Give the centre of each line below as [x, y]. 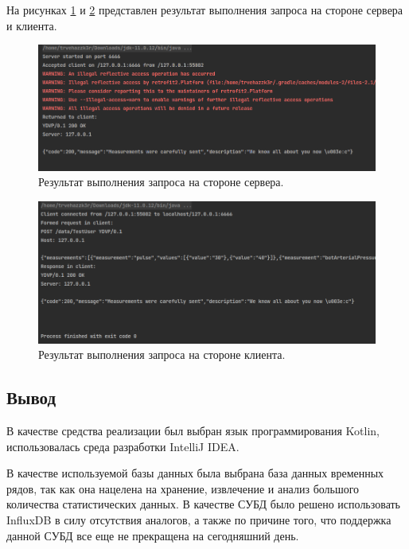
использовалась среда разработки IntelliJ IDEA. [123, 446]
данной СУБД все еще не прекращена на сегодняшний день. [153, 535]
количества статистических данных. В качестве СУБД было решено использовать [203, 504]
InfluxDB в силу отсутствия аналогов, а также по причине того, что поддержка [199, 519]
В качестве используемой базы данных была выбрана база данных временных [195, 473]
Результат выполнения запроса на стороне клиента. [162, 354]
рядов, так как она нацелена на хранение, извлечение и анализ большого [183, 488]
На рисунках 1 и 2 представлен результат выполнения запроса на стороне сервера [205, 10]
